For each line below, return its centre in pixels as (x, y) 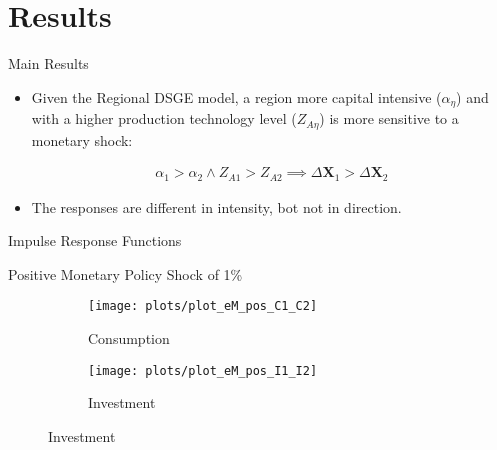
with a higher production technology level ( (164, 118)
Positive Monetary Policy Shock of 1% (125, 273)
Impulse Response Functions (95, 240)
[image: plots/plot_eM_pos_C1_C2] (203, 306)
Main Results (48, 63)
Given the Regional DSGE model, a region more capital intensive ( (236, 96)
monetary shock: (82, 139)
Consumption (129, 338)
